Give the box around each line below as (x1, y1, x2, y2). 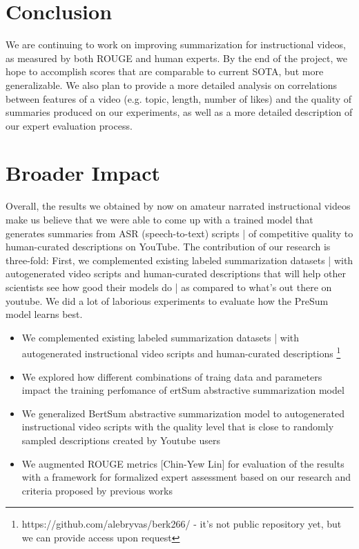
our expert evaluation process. (6, 118, 133, 132)
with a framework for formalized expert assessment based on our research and (21, 470, 351, 484)
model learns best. (6, 307, 83, 321)
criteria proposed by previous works (21, 483, 173, 497)
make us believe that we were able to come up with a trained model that (6, 212, 313, 226)
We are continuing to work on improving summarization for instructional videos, (6, 37, 346, 52)
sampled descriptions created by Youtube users (21, 432, 220, 447)
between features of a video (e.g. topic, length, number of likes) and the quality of (6, 91, 352, 106)
